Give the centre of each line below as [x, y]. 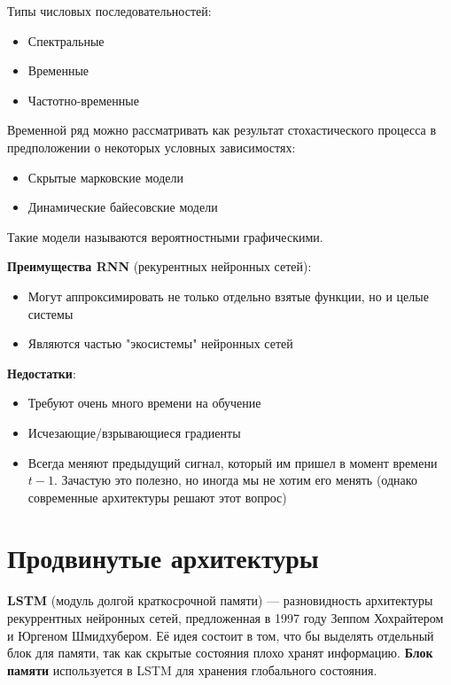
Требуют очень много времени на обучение [144, 403]
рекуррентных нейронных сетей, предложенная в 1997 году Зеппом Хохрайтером [225, 618]
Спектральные [66, 40]
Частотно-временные [83, 100]
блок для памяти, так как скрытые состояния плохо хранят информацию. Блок [220, 653]
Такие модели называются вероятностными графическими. [165, 236]
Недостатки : [42, 373]
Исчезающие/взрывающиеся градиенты [134, 432]
